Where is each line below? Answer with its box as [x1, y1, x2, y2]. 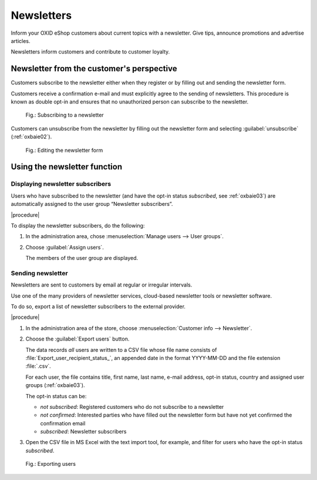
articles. [11, 37, 31, 44]
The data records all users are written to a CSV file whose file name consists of [25, 346, 217, 353]
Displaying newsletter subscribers [11, 180, 112, 188]
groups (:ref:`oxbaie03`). [25, 382, 85, 389]
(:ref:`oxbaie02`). [11, 133, 52, 141]
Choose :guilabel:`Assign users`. [25, 244, 104, 251]
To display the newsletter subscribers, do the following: [11, 222, 145, 229]
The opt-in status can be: [25, 392, 87, 399]
